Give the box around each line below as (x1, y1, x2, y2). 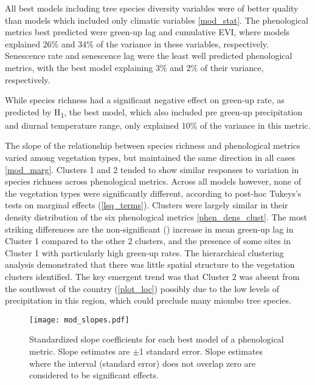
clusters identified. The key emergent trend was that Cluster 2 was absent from (5, 270, 300, 282)
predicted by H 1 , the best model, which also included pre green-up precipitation (5, 105, 303, 120)
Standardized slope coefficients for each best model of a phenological (29, 333, 284, 346)
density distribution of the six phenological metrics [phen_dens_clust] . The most (5, 211, 307, 223)
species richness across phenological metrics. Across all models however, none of (5, 175, 301, 188)
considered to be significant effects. (29, 369, 159, 381)
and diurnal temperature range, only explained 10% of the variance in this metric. (5, 118, 311, 131)
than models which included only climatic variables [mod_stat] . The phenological (5, 13, 308, 26)
